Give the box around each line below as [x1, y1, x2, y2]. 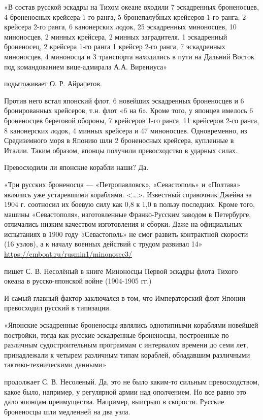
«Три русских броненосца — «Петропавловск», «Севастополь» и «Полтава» [4, 179, 241, 189]
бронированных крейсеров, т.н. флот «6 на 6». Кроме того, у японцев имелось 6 [4, 105, 253, 116]
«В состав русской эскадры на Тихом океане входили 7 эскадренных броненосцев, [4, 2, 259, 12]
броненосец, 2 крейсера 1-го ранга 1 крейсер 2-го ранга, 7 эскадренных [4, 41, 225, 52]
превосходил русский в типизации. [4, 302, 111, 313]
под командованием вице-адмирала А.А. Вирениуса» [4, 61, 168, 72]
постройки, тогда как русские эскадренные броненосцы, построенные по [4, 329, 229, 340]
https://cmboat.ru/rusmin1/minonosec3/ [4, 249, 132, 259]
